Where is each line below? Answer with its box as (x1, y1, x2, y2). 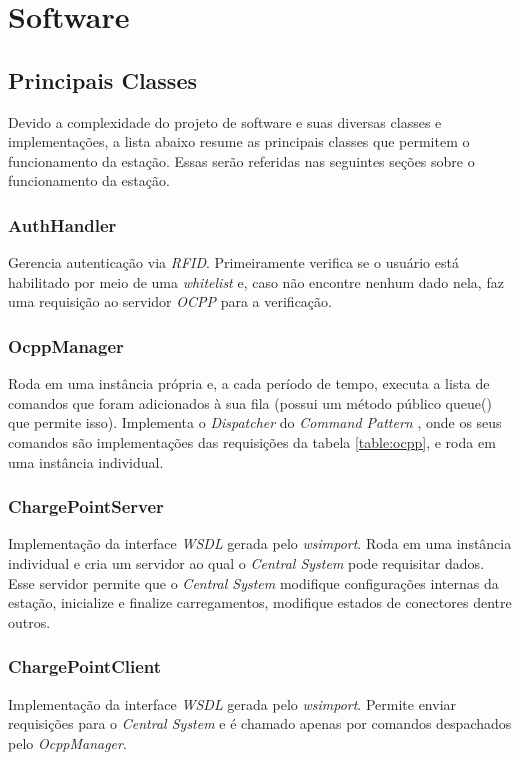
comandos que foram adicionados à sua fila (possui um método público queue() (8, 392, 492, 413)
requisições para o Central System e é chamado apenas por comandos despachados (8, 713, 512, 734)
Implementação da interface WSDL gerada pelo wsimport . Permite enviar (8, 693, 457, 714)
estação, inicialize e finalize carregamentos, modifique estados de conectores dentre (8, 592, 512, 613)
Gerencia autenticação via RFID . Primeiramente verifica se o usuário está (8, 252, 459, 273)
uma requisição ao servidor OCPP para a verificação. (8, 291, 332, 312)
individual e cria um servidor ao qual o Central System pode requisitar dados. (8, 552, 485, 573)
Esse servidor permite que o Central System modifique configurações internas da (8, 572, 499, 593)
